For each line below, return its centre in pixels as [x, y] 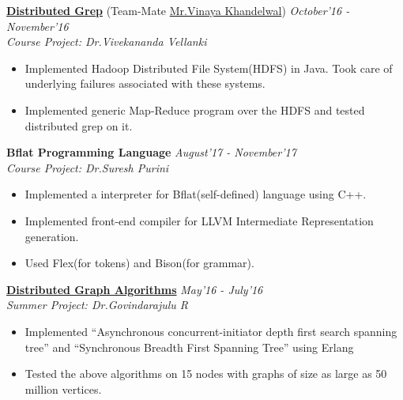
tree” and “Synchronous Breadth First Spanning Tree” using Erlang [189, 347]
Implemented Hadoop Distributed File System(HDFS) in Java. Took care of [209, 68]
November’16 [38, 26]
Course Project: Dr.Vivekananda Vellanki [107, 42]
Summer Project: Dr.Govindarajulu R [98, 305]
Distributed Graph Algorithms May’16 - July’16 [135, 289]
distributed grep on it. [79, 125]
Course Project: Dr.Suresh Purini [88, 167]
